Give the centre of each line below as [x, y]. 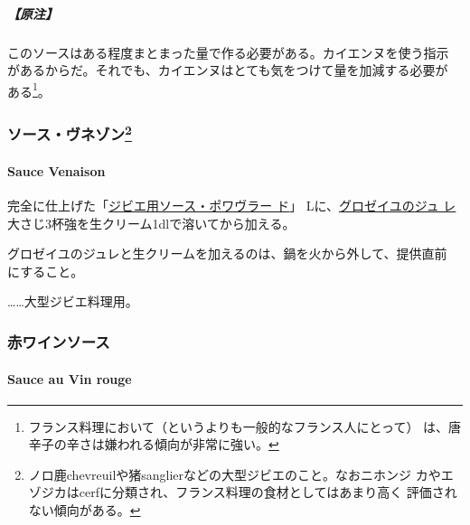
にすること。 [46, 271]
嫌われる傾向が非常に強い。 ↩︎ [192, 444]
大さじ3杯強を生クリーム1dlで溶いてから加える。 [151, 223]
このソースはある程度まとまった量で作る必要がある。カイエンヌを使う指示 [228, 52]
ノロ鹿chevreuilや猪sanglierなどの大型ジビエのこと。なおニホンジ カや [235, 474]
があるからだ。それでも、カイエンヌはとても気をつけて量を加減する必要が [228, 70]
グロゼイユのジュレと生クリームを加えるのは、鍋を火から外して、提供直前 [227, 253]
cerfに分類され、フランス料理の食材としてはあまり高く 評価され [268, 492]
